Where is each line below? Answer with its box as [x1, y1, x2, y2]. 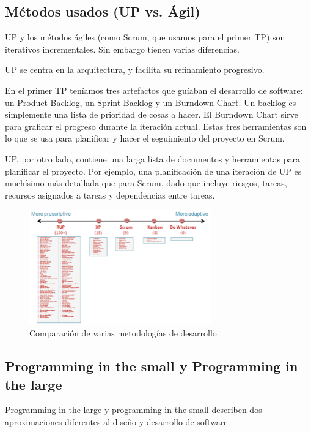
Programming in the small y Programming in [5, 357, 298, 376]
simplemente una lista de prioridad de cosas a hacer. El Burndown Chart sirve [5, 108, 298, 121]
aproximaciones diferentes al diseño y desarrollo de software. [5, 415, 230, 428]
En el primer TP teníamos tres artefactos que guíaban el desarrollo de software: [5, 83, 303, 96]
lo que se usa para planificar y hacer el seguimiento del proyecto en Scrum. [5, 132, 285, 145]
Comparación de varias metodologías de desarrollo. [29, 327, 219, 339]
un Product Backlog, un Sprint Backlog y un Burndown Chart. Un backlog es [5, 96, 296, 108]
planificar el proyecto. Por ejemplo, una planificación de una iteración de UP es [5, 164, 302, 177]
